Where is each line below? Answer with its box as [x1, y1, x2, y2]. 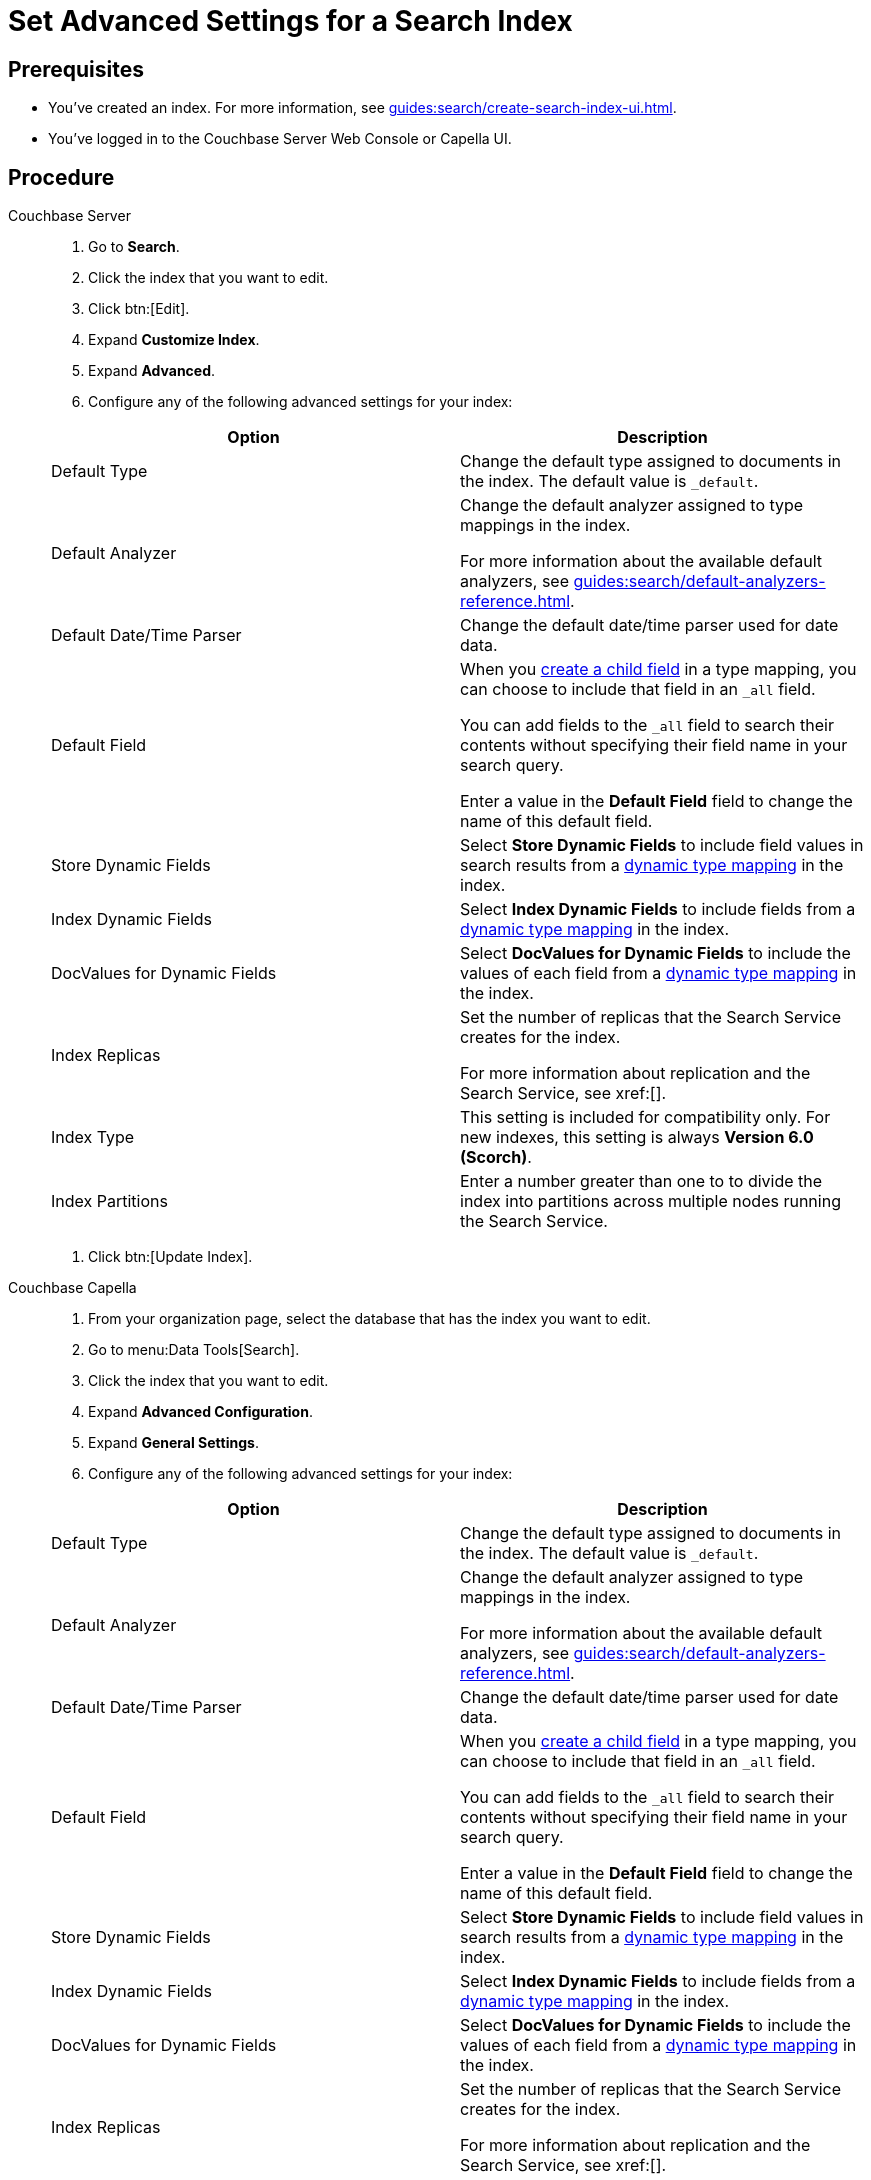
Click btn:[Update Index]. [88, 1248, 253, 1266]
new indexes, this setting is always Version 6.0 [460, 1127, 814, 1148]
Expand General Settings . [88, 1434, 259, 1452]
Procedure [8, 164, 115, 190]
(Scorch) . [460, 1147, 532, 1168]
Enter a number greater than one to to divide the [460, 1171, 823, 1192]
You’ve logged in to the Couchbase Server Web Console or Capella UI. [48, 130, 512, 148]
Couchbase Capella [8, 1279, 137, 1297]
